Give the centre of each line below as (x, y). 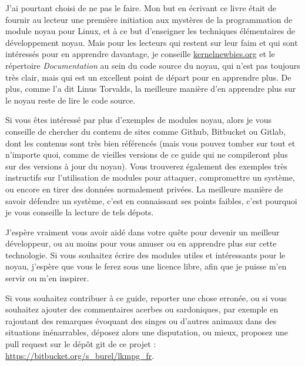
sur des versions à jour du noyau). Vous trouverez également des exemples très (146, 166)
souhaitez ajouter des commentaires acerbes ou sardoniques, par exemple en (142, 309)
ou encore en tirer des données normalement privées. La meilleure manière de (144, 189)
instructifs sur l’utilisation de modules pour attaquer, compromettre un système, (150, 177)
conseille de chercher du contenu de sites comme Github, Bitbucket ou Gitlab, (146, 131)
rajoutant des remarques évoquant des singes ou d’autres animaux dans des (141, 320)
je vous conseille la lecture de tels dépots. (80, 212)
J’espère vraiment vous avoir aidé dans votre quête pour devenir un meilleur (143, 232)
